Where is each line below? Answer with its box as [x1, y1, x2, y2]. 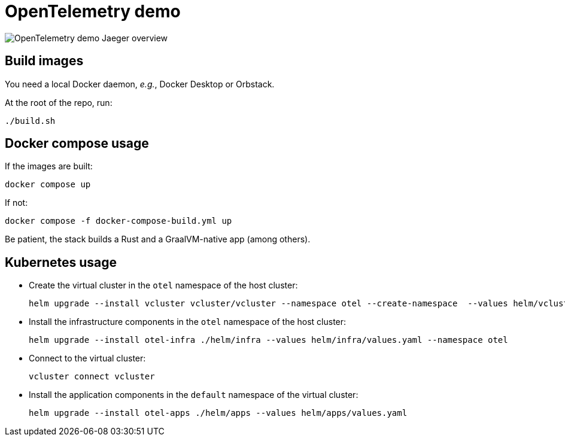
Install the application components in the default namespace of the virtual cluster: [29, 390, 359, 400]
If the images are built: [5, 161, 93, 172]
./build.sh [5, 115, 56, 126]
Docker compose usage [5, 136, 149, 151]
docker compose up [5, 180, 91, 190]
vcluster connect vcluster [29, 372, 155, 382]
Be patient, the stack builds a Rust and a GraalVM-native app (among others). [5, 234, 311, 245]
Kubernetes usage [5, 254, 117, 270]
